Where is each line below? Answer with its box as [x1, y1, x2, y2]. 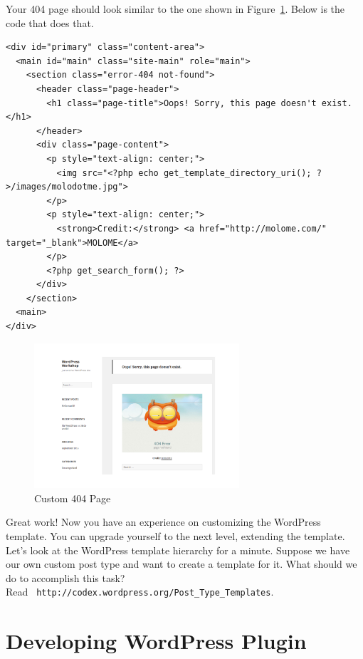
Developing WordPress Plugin [6, 626, 307, 655]
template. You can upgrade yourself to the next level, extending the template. [6, 528, 345, 543]
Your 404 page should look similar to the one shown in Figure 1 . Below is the [6, 1, 345, 16]
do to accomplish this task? [6, 570, 125, 585]
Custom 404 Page [34, 490, 111, 505]
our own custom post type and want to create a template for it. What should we [6, 556, 357, 571]
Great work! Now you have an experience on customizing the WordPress [6, 514, 321, 529]
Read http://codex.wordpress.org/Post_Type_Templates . [6, 584, 274, 599]
